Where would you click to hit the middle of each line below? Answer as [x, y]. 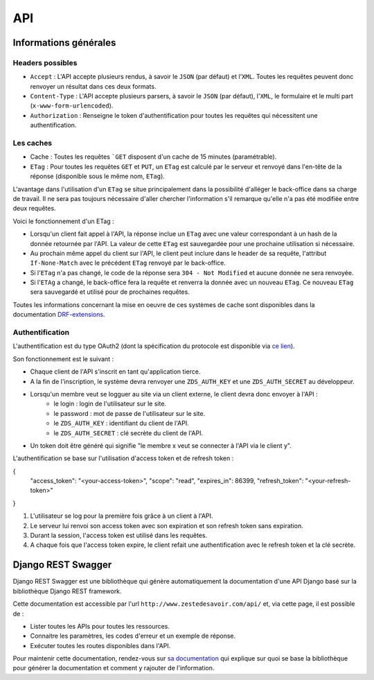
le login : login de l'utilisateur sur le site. [110, 404]
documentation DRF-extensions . [59, 315]
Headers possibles [45, 62]
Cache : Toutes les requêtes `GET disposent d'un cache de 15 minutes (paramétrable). [153, 157]
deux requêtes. [34, 209]
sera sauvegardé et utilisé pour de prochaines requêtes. [110, 292]
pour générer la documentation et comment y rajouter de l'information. [114, 668]
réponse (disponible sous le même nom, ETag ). [98, 176]
